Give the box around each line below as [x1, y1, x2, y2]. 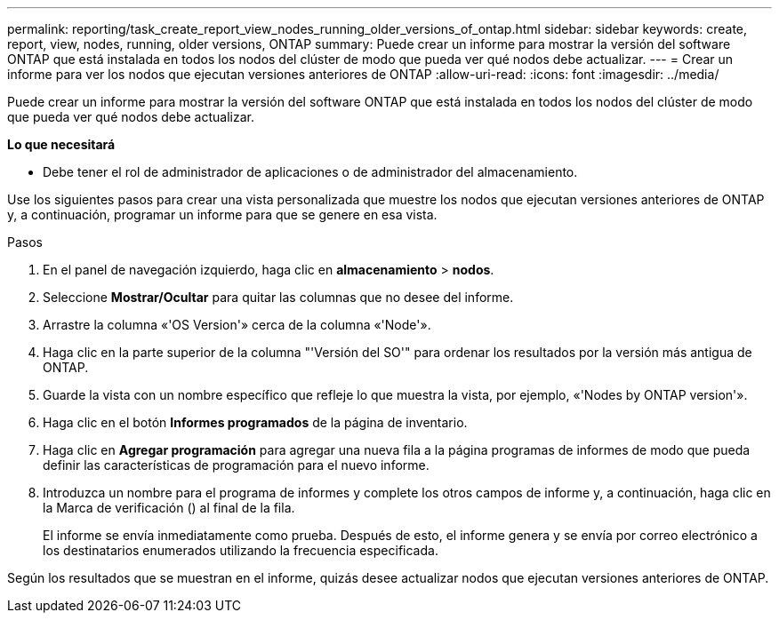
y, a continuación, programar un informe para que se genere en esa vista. [7, 207, 438, 222]
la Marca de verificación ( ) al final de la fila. [43, 500, 295, 515]
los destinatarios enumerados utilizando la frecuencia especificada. [43, 543, 438, 558]
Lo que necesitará [7, 137, 116, 152]
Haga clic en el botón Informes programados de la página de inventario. [43, 415, 468, 430]
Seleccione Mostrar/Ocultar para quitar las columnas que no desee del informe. [43, 290, 514, 305]
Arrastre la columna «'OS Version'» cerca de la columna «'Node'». [43, 317, 431, 332]
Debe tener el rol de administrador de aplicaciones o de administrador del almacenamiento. [43, 164, 578, 179]
